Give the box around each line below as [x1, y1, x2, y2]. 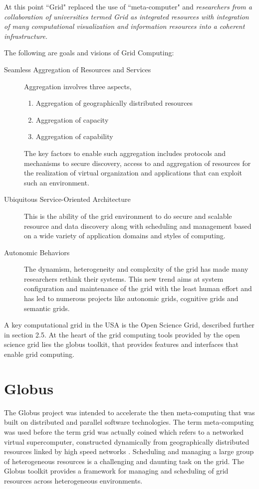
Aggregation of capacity [35, 114, 109, 125]
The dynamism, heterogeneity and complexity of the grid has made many [24, 264, 249, 274]
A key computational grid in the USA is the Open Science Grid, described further [4, 320, 255, 330]
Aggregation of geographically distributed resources [35, 98, 193, 108]
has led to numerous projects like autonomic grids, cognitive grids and [24, 293, 239, 304]
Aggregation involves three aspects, [24, 81, 132, 91]
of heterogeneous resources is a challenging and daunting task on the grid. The [4, 456, 245, 466]
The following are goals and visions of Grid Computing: [4, 47, 174, 58]
